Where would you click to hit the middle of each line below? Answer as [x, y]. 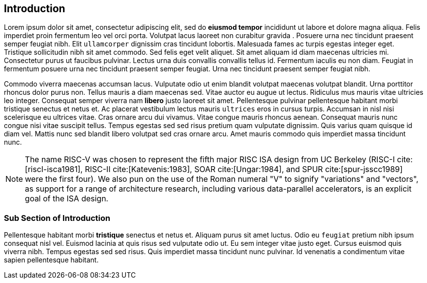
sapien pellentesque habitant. [51, 260]
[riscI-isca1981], [54, 169]
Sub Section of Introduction [57, 218]
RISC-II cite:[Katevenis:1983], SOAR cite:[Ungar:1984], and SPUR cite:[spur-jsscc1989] [244, 169]
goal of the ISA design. [67, 199]
